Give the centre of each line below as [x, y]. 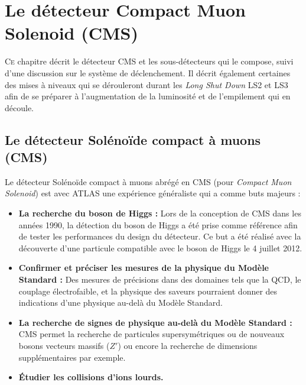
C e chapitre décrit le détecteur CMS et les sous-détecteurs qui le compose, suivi [149, 61]
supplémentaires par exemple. [72, 357]
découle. [19, 107]
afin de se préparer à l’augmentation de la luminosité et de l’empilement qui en [148, 96]
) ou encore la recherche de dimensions [188, 345]
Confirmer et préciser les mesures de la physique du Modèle [144, 268]
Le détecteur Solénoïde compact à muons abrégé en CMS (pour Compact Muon [148, 181]
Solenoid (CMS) [71, 33]
